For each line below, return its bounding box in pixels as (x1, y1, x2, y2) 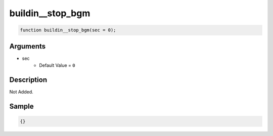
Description (9, 75, 48, 84)
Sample (9, 102, 34, 111)
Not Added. (9, 88, 34, 95)
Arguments (9, 42, 46, 51)
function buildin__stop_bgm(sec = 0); (20, 27, 116, 33)
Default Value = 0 (39, 62, 75, 68)
